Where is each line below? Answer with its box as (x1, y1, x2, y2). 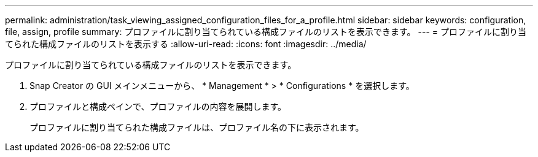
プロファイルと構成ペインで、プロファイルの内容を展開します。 (29, 101, 287, 112)
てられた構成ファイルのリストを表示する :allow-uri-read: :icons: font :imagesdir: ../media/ (5, 39, 367, 49)
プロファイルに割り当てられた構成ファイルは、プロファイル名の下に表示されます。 (29, 122, 364, 132)
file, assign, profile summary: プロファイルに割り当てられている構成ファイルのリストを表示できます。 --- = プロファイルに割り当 (5, 26, 526, 37)
